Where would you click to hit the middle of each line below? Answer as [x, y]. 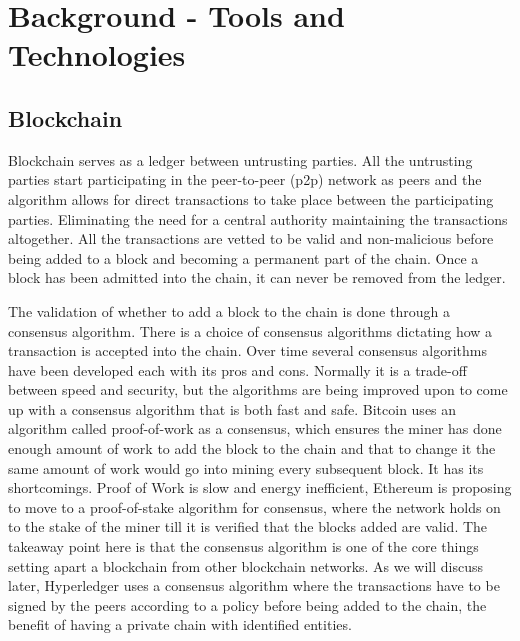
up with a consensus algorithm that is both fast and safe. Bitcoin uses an [232, 408]
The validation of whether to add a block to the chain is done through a [229, 310]
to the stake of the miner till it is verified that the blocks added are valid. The [248, 526]
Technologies [97, 54]
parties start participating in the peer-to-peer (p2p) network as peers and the [245, 179]
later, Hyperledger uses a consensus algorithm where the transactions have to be [254, 585]
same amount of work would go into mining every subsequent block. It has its [246, 467]
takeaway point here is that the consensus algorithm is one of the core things [243, 546]
